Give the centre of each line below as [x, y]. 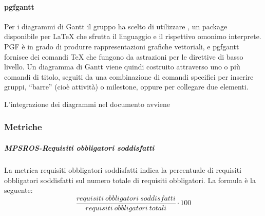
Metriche [23, 127]
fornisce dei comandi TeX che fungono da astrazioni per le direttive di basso [124, 56]
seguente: [18, 190]
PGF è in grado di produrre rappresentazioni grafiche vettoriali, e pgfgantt [122, 46]
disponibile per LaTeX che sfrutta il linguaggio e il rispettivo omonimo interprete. [133, 36]
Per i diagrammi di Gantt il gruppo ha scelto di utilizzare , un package [116, 26]
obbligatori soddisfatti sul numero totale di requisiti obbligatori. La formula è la [130, 180]
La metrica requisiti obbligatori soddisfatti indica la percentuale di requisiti [123, 169]
